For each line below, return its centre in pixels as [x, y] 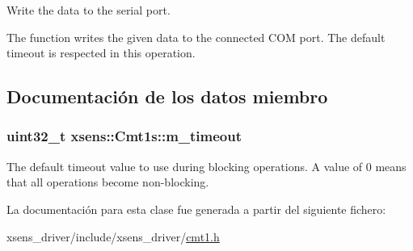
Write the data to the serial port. [88, 10]
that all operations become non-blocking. [108, 182]
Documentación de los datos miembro [167, 96]
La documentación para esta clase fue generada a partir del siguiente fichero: [196, 209]
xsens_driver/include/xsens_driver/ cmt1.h [113, 236]
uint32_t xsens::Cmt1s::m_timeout [124, 136]
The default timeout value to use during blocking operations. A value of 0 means [206, 166]
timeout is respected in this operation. [101, 53]
